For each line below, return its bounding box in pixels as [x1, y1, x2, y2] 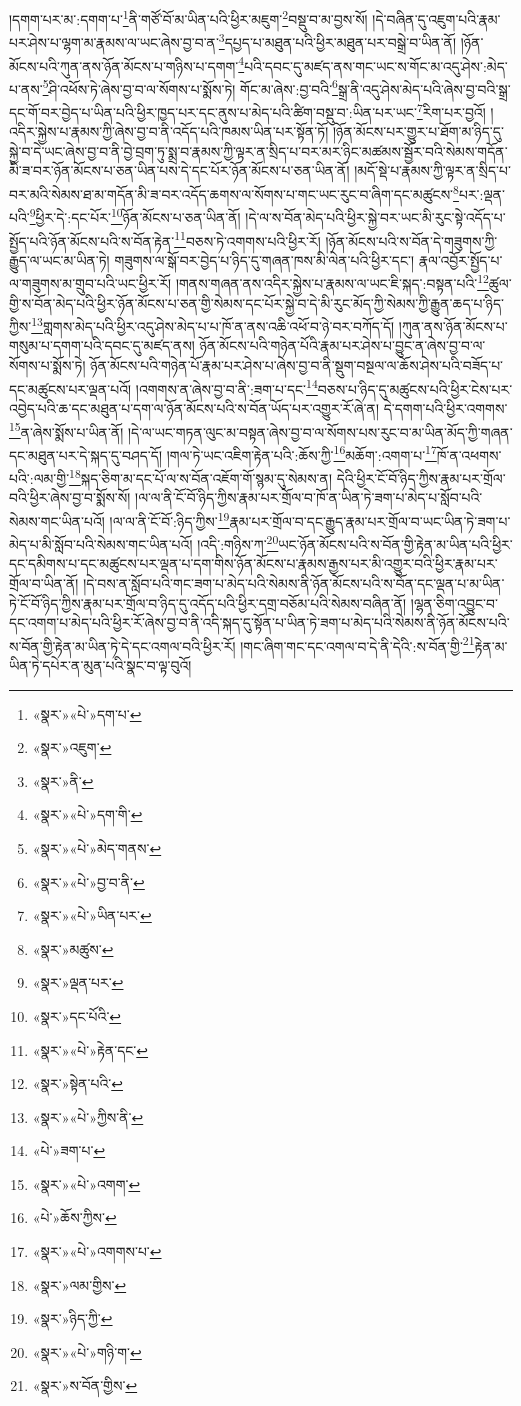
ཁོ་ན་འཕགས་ [436, 444, 502, 465]
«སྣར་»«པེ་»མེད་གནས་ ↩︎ [32, 837, 162, 858]
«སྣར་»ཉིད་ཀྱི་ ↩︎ [32, 1308, 113, 1329]
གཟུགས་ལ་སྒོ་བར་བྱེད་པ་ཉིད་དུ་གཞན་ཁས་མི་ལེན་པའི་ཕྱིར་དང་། [114, 249, 415, 270]
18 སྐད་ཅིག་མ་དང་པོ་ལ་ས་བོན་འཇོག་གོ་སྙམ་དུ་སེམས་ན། [69, 465, 333, 488]
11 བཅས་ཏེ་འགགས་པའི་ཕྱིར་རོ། [174, 227, 321, 251]
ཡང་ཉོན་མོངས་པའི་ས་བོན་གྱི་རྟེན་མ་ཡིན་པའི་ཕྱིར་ [278, 533, 513, 554]
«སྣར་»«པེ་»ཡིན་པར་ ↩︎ [32, 905, 152, 926]
